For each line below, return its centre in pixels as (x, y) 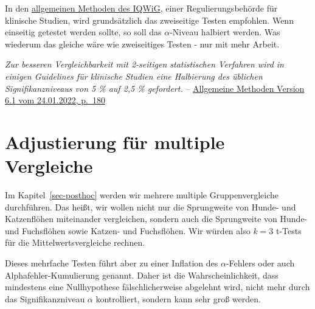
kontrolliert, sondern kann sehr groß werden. (178, 298)
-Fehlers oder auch (260, 263)
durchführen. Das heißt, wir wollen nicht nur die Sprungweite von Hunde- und (151, 207)
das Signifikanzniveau (45, 298)
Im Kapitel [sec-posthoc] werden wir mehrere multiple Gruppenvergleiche (142, 195)
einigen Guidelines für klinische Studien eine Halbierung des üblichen (134, 76)
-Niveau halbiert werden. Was (225, 32)
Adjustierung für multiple (115, 141)
